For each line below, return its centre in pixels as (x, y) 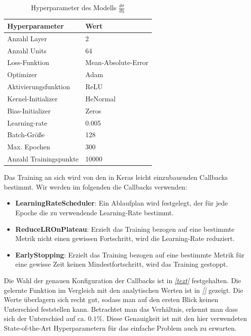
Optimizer (22, 74)
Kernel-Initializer (32, 98)
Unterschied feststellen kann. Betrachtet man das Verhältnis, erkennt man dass (121, 309)
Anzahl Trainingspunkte (43, 159)
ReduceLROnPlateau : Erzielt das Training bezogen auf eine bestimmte (125, 229)
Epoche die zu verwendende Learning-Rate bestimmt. (95, 212)
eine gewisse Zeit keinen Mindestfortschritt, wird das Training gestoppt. (122, 264)
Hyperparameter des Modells (74, 7)
